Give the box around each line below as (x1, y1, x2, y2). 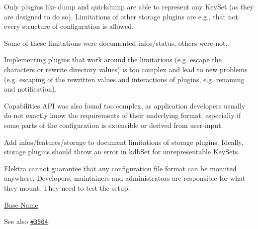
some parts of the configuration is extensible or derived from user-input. (4, 119, 223, 130)
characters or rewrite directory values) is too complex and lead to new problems (4, 64, 248, 74)
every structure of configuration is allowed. (4, 21, 134, 31)
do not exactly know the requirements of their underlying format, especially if (4, 110, 241, 120)
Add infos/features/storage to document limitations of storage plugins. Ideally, (4, 136, 244, 147)
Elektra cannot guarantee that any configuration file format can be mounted (4, 163, 237, 173)
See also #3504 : (4, 216, 50, 227)
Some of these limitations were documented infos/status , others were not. (4, 37, 228, 48)
